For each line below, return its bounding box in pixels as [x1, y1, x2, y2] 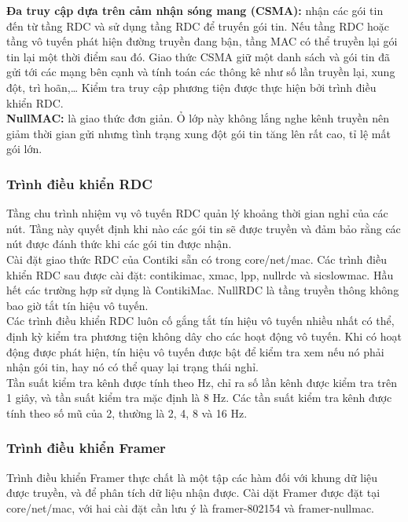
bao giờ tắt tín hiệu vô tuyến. [6, 297, 149, 313]
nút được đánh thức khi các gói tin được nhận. [6, 235, 232, 252]
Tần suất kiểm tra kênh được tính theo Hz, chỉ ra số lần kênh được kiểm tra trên [6, 374, 397, 390]
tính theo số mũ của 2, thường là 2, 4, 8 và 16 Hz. [6, 404, 248, 421]
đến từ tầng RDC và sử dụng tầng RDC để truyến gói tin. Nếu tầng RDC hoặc [6, 17, 390, 34]
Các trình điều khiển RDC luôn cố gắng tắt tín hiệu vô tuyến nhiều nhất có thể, [6, 312, 395, 329]
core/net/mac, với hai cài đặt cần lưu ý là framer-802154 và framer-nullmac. [6, 499, 375, 516]
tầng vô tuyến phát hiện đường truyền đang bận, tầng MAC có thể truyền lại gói [6, 33, 398, 49]
